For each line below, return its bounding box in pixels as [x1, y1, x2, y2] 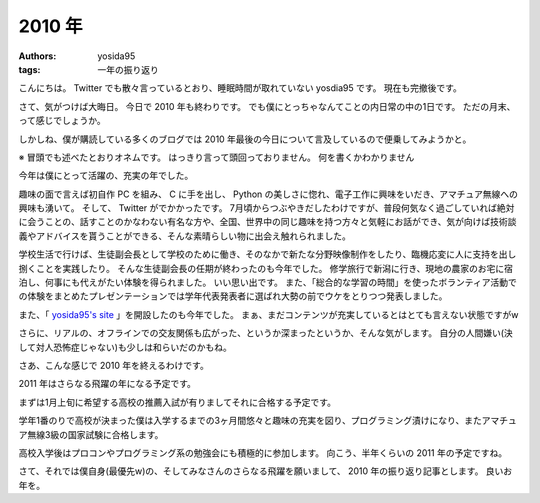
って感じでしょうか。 [18, 115, 107, 127]
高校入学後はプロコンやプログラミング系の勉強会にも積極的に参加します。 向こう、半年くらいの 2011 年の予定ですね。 [18, 446, 508, 459]
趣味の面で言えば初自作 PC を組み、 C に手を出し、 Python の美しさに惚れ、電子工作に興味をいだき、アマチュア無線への [18, 188, 519, 200]
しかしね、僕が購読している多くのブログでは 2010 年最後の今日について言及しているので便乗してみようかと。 [18, 133, 472, 145]
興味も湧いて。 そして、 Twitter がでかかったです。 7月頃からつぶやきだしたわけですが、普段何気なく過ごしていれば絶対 [18, 202, 515, 214]
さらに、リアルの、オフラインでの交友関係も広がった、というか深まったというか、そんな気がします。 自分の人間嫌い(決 [18, 327, 514, 339]
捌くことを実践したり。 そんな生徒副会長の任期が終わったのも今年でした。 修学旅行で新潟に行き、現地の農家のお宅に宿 [18, 262, 514, 274]
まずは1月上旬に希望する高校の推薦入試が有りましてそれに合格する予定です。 [18, 396, 337, 408]
